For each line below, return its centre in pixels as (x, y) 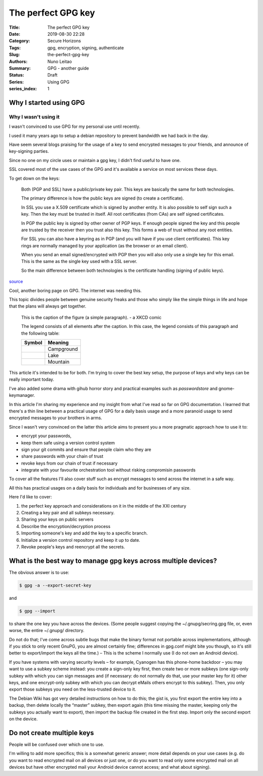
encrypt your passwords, (46, 436)
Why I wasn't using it (34, 117)
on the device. (23, 719)
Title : (15, 27)
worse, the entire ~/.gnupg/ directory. (47, 631)
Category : (19, 41)
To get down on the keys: (35, 178)
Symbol (33, 343)
